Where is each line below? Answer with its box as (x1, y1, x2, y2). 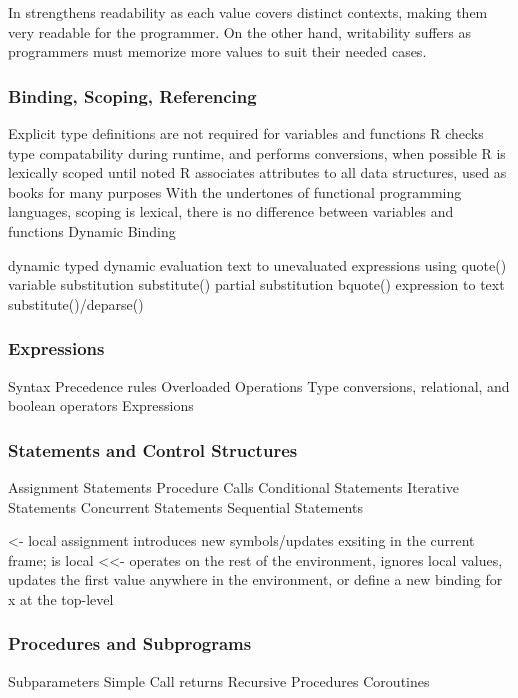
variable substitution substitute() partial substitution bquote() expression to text (8, 274, 505, 295)
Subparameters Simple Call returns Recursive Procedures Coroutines (8, 670, 430, 691)
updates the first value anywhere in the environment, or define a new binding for (8, 569, 503, 590)
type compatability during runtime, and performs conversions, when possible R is (8, 142, 506, 163)
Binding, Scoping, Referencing (8, 83, 257, 108)
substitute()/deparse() (8, 293, 144, 314)
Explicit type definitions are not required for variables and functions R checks (8, 123, 484, 143)
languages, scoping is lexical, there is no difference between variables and (8, 201, 454, 222)
